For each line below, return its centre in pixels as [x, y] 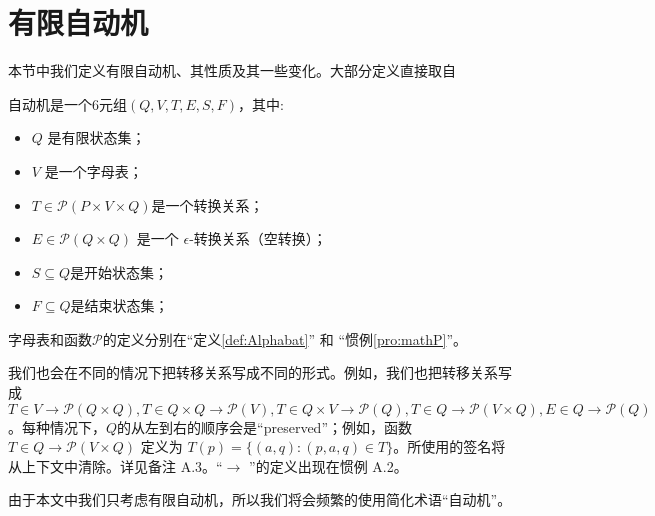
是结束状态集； [119, 305]
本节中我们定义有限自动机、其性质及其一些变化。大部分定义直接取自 [232, 70]
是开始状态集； [119, 271]
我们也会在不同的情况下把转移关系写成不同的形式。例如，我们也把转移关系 [253, 372]
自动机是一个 [50, 103]
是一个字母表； [93, 170]
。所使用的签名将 [449, 446]
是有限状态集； [96, 137]
